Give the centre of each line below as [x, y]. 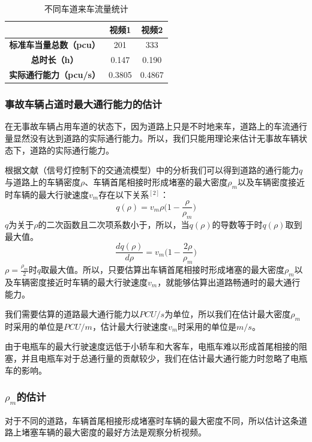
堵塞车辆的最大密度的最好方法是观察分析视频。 [114, 432]
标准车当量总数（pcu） [55, 45]
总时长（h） [55, 60]
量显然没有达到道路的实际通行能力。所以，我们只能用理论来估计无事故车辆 [152, 138]
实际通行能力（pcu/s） [55, 75]
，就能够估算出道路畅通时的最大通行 [229, 282]
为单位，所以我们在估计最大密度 [228, 314]
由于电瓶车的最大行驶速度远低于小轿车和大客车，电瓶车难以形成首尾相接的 [152, 346]
